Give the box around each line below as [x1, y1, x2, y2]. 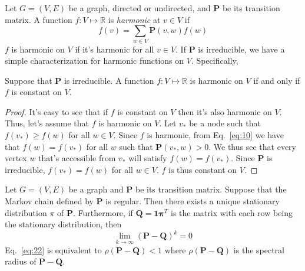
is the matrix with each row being [171, 206, 293, 218]
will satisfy [128, 152, 167, 164]
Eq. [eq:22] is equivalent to [5, 243, 102, 256]
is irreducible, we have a [198, 43, 285, 55]
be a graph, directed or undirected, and [68, 2, 211, 14]
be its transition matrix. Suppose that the [135, 183, 287, 195]
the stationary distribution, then [5, 218, 122, 230]
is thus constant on [168, 163, 237, 175]
